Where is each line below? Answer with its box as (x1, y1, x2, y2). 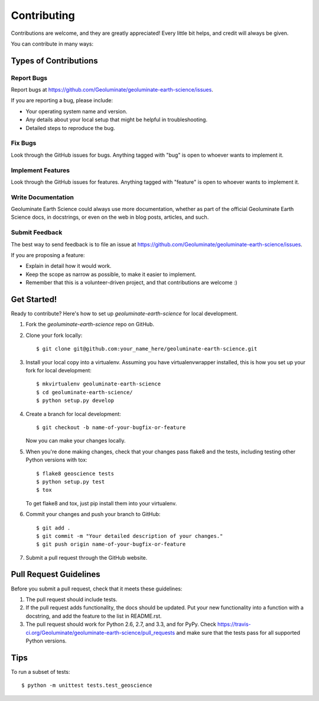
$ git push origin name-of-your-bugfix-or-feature (36, 541, 186, 548)
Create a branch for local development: (25, 410, 121, 417)
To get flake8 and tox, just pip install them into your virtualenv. (25, 499, 177, 507)
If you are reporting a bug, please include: (11, 97, 113, 104)
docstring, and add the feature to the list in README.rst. (25, 612, 162, 619)
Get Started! (11, 294, 57, 304)
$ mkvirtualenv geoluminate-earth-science (36, 381, 161, 387)
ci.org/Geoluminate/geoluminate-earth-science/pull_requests (25, 629, 175, 636)
